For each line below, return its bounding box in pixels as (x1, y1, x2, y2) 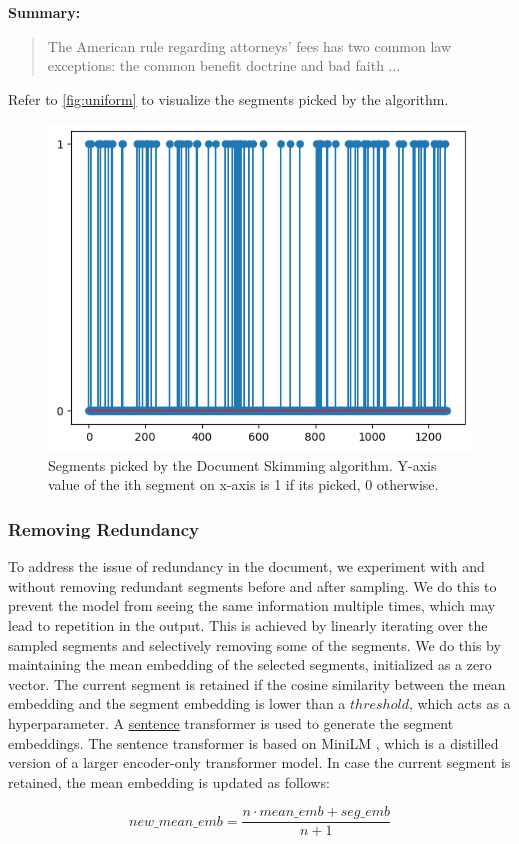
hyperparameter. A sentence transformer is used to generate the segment (8, 713, 454, 734)
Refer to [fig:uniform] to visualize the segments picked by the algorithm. (8, 88, 449, 109)
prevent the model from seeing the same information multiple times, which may (8, 595, 496, 616)
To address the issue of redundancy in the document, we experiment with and (8, 556, 485, 577)
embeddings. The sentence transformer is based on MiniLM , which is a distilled (8, 732, 499, 753)
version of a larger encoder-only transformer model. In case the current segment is (8, 752, 511, 773)
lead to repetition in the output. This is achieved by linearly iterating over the (8, 615, 488, 636)
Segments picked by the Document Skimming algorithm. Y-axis (48, 454, 437, 475)
